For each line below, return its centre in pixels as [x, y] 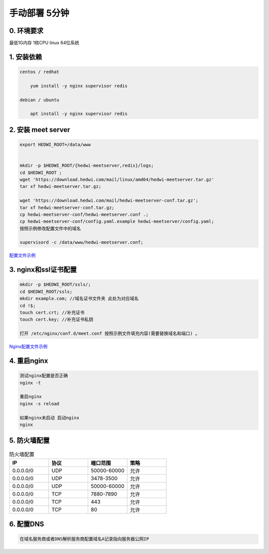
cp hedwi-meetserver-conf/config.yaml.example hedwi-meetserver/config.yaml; [117, 222]
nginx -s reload [40, 404]
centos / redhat [40, 72]
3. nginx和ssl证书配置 [43, 270]
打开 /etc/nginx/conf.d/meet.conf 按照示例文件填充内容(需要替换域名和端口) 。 [110, 334]
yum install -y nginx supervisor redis [79, 86]
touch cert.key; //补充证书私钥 [57, 319]
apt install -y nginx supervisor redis [79, 114]
